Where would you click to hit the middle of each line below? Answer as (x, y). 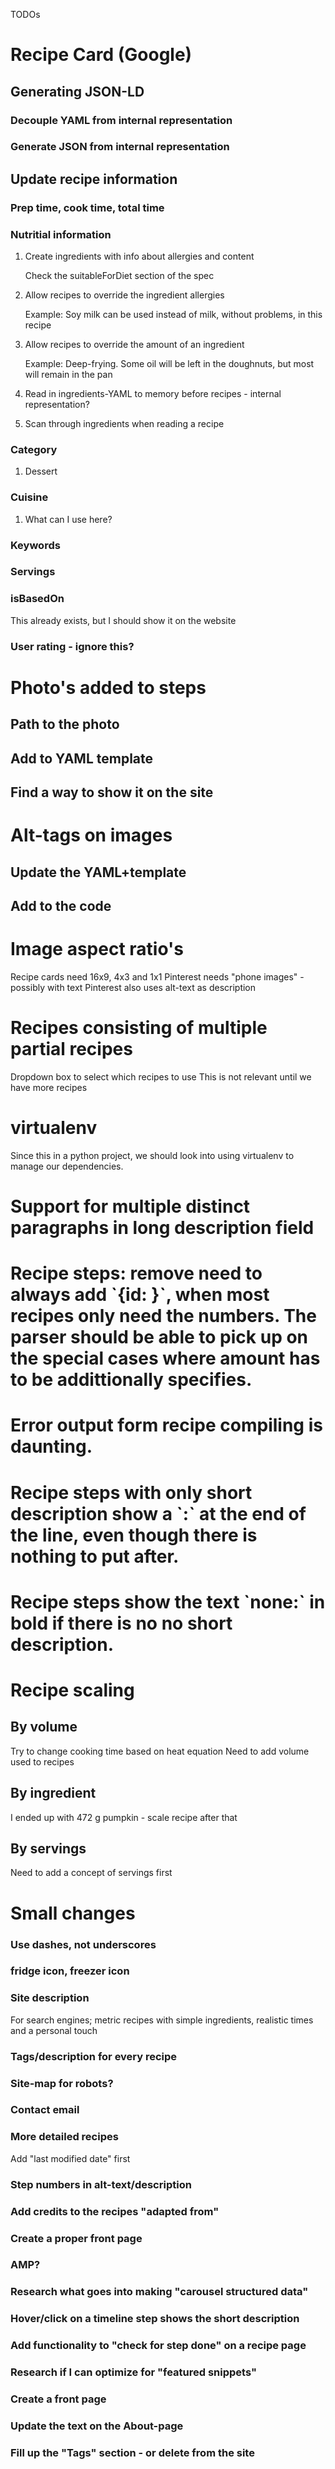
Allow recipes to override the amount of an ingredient (134, 345)
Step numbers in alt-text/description (101, 2184)
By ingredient (53, 1793)
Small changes (73, 1913)
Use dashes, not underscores (83, 1944)
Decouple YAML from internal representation (121, 120)
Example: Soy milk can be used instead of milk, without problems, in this (173, 315)
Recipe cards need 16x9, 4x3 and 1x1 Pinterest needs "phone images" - (157, 976)
